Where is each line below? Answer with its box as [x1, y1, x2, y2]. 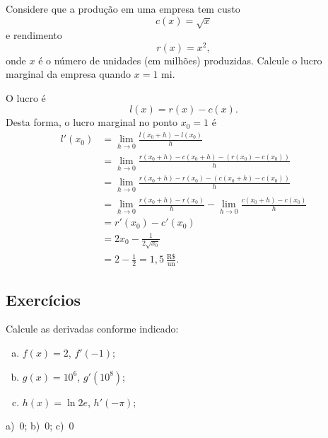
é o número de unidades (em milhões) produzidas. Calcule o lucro [38, 52, 322, 67]
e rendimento [6, 27, 62, 42]
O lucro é [6, 90, 46, 105]
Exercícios [6, 288, 81, 310]
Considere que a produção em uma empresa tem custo [6, 1, 240, 16]
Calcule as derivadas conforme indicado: [6, 321, 179, 336]
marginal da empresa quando [6, 67, 131, 81]
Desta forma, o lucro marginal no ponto [6, 115, 178, 129]
